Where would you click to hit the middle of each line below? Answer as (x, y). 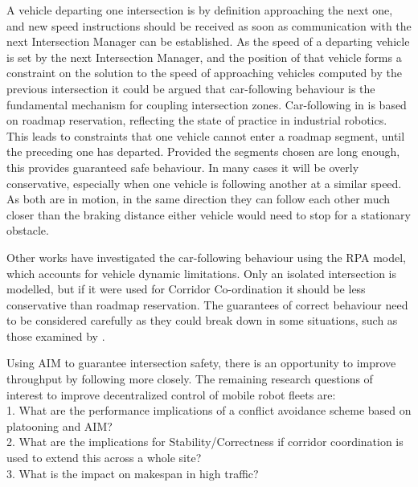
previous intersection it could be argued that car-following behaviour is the (191, 88)
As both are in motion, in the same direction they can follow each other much (199, 199)
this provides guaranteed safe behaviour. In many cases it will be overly (183, 167)
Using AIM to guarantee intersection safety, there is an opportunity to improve (201, 363)
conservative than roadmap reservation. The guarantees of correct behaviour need (207, 304)
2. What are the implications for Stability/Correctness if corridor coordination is (205, 442)
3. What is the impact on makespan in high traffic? (133, 473)
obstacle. (28, 230)
